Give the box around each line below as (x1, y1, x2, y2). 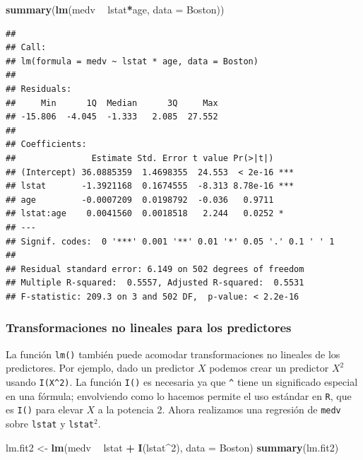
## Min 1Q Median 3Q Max (6, 98, 218, 108)
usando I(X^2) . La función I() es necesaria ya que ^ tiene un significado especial (6, 374, 358, 389)
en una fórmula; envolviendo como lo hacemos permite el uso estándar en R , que (6, 388, 352, 403)
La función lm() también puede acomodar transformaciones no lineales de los (6, 346, 340, 361)
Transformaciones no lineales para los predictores (6, 319, 292, 336)
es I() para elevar (6, 402, 83, 417)
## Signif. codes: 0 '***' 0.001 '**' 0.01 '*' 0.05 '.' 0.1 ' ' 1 (6, 236, 335, 247)
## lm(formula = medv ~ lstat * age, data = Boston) (6, 56, 258, 66)
